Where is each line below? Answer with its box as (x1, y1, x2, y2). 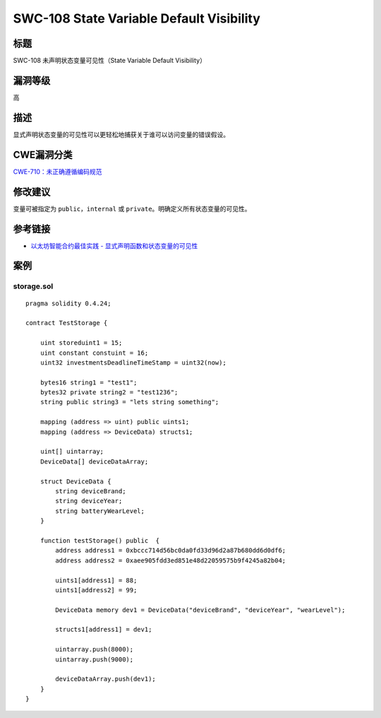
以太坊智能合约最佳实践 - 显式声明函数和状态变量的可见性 (30, 241, 198, 250)
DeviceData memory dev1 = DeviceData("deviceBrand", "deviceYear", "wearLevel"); (55, 606, 346, 614)
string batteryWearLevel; (55, 507, 145, 515)
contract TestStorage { (25, 319, 108, 327)
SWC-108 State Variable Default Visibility (13, 11, 260, 26)
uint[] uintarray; (40, 447, 104, 456)
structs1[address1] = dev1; (55, 625, 152, 634)
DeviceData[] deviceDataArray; (40, 457, 149, 466)
